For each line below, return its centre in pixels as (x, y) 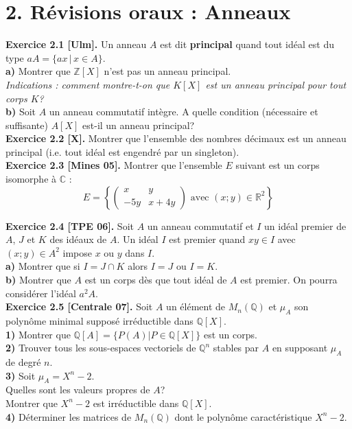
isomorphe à (31, 179)
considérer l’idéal (41, 293)
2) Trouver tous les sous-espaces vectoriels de (101, 348)
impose (77, 252)
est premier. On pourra (289, 280)
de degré (23, 362)
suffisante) (27, 125)
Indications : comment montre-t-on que (88, 84)
